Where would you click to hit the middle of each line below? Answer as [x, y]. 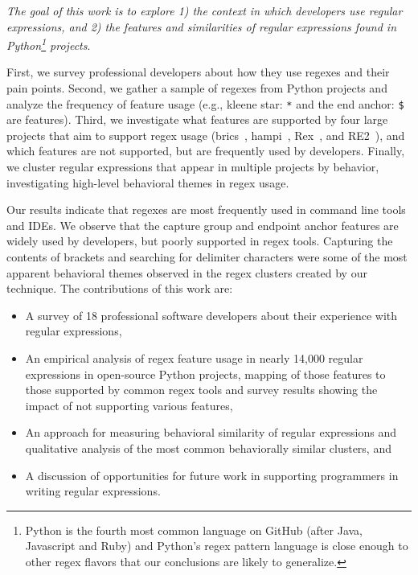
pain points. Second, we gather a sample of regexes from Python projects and [197, 88]
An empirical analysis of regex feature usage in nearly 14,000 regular [194, 358]
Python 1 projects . [49, 44]
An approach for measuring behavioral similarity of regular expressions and [211, 432]
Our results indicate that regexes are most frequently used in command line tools [206, 209]
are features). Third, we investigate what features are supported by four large [197, 119]
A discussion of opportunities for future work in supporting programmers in [212, 475]
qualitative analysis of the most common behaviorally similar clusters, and [208, 448]
